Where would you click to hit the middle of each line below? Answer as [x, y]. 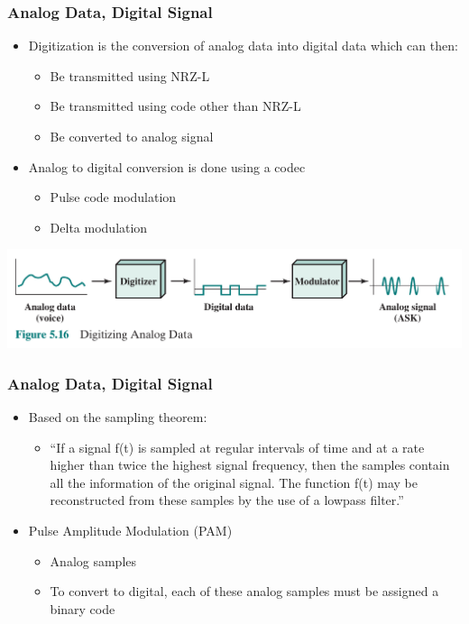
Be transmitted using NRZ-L [130, 75]
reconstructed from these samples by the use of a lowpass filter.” [227, 500]
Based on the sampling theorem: [118, 417]
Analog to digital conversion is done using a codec [167, 166]
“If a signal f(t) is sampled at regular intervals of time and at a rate [237, 447]
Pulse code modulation [113, 197]
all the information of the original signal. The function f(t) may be [234, 482]
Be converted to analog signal [132, 136]
